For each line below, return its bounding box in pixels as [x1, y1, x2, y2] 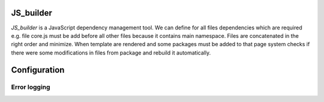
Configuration [11, 65, 65, 75]
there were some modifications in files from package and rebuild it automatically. [11, 49, 211, 56]
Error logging [11, 83, 50, 91]
